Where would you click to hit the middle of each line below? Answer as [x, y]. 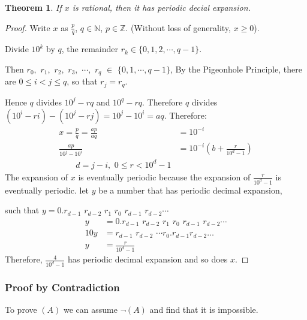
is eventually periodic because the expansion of [164, 176]
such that [22, 210]
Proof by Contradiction [62, 287]
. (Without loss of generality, [178, 27]
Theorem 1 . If [33, 7]
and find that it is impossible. [204, 310]
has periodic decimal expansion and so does [148, 259]
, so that [82, 81]
